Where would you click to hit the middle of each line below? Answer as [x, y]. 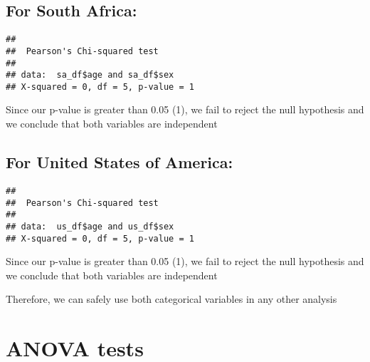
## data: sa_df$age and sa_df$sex [90, 75]
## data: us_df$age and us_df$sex [90, 226]
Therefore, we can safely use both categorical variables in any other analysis [171, 299]
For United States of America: [120, 162]
